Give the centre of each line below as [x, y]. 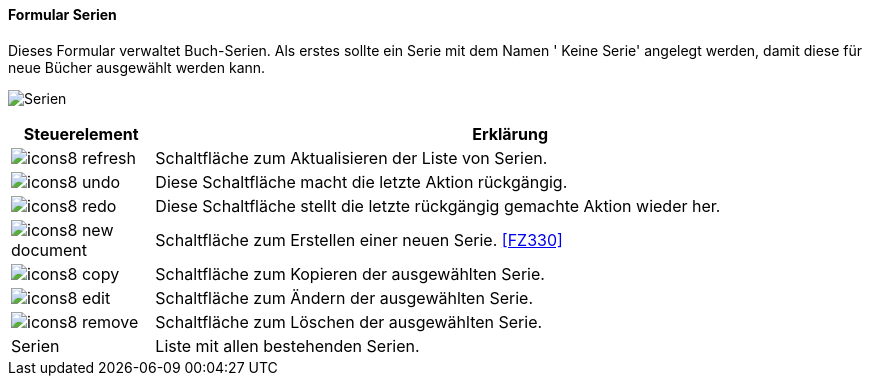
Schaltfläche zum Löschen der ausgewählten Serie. [349, 321]
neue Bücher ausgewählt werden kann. [137, 67]
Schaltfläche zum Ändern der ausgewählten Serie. [344, 297]
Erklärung [510, 133]
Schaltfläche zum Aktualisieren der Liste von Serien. [351, 157]
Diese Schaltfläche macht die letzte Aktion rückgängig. [361, 181]
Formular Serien [62, 14]
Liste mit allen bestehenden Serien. [287, 345]
